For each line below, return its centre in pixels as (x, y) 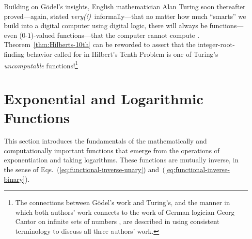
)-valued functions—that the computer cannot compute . (115, 35)
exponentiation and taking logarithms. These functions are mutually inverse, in (121, 160)
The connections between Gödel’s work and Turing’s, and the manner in (123, 202)
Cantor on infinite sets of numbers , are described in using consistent (117, 221)
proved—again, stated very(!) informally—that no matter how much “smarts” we (125, 16)
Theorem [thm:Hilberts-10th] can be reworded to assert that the (100, 44)
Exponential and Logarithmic (104, 98)
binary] (15, 179)
